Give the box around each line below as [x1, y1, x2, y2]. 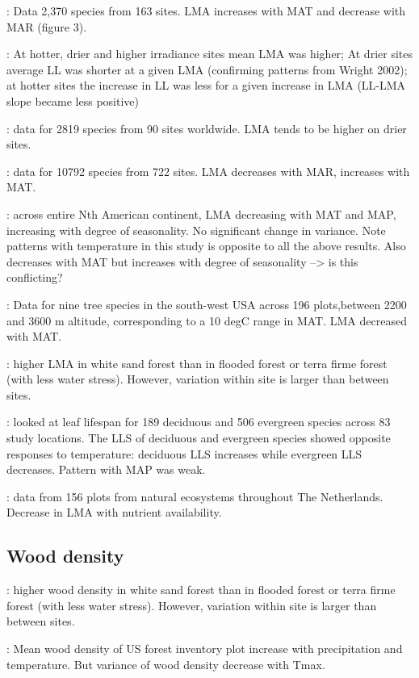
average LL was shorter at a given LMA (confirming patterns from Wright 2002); [6, 61, 408, 77]
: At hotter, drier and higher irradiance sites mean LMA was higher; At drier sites [6, 45, 413, 62]
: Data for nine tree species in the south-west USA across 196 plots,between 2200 [6, 295, 407, 312]
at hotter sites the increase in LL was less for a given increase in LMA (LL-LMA [6, 77, 406, 94]
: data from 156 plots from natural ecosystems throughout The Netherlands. [6, 488, 383, 504]
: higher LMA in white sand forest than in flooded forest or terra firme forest [6, 354, 388, 371]
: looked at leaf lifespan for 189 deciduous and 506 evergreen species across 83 [6, 413, 391, 430]
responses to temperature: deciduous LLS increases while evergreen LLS [6, 445, 362, 462]
